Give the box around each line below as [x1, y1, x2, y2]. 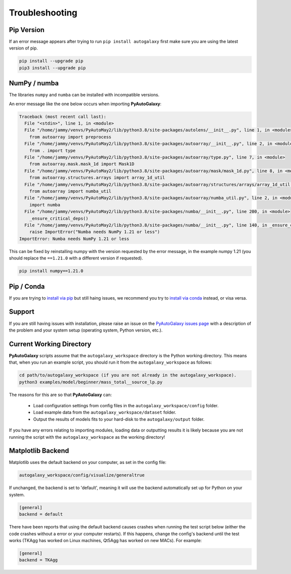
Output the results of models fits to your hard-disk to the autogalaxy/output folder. [33, 416, 205, 422]
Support [9, 308, 34, 316]
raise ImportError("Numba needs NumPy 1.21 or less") [29, 229, 160, 235]
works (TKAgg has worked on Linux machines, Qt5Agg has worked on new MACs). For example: [9, 537, 202, 543]
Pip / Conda [9, 282, 45, 290]
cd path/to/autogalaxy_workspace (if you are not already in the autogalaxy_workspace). [19, 372, 237, 378]
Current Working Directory [9, 340, 92, 348]
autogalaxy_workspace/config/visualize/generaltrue [19, 473, 145, 478]
